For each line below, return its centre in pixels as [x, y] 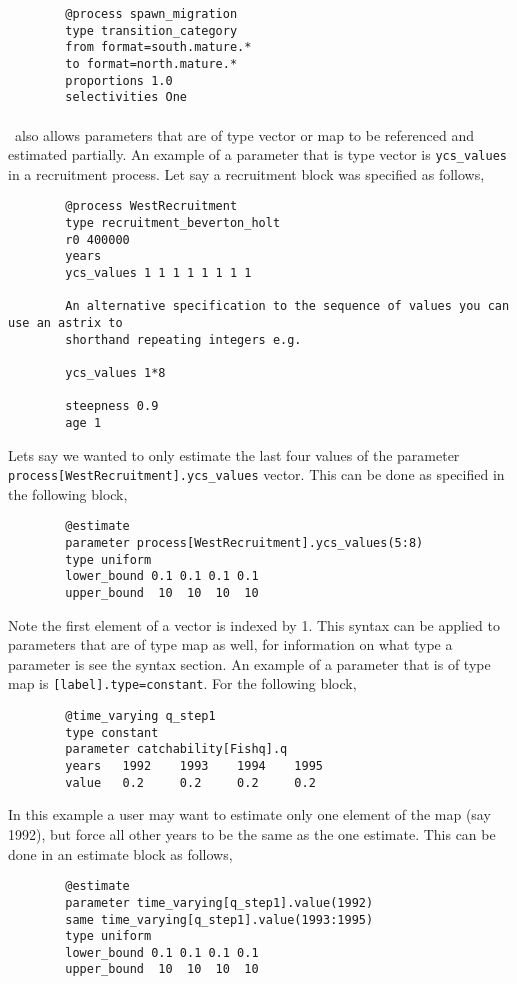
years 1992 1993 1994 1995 [194, 766]
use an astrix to [65, 322]
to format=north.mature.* [151, 63]
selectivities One [126, 97]
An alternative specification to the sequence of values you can [287, 306]
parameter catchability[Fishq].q [176, 749]
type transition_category [151, 30]
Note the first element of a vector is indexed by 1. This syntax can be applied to [254, 624]
